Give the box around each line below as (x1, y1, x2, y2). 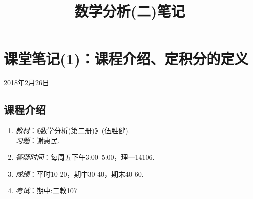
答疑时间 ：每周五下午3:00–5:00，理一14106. (15, 152, 155, 162)
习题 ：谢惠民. (15, 135, 60, 145)
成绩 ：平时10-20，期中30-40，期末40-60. (15, 168, 144, 179)
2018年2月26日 (4, 77, 49, 88)
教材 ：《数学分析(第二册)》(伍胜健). (15, 125, 130, 136)
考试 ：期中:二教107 (15, 185, 77, 196)
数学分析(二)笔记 (74, 1, 185, 21)
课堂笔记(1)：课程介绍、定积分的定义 (4, 48, 249, 69)
